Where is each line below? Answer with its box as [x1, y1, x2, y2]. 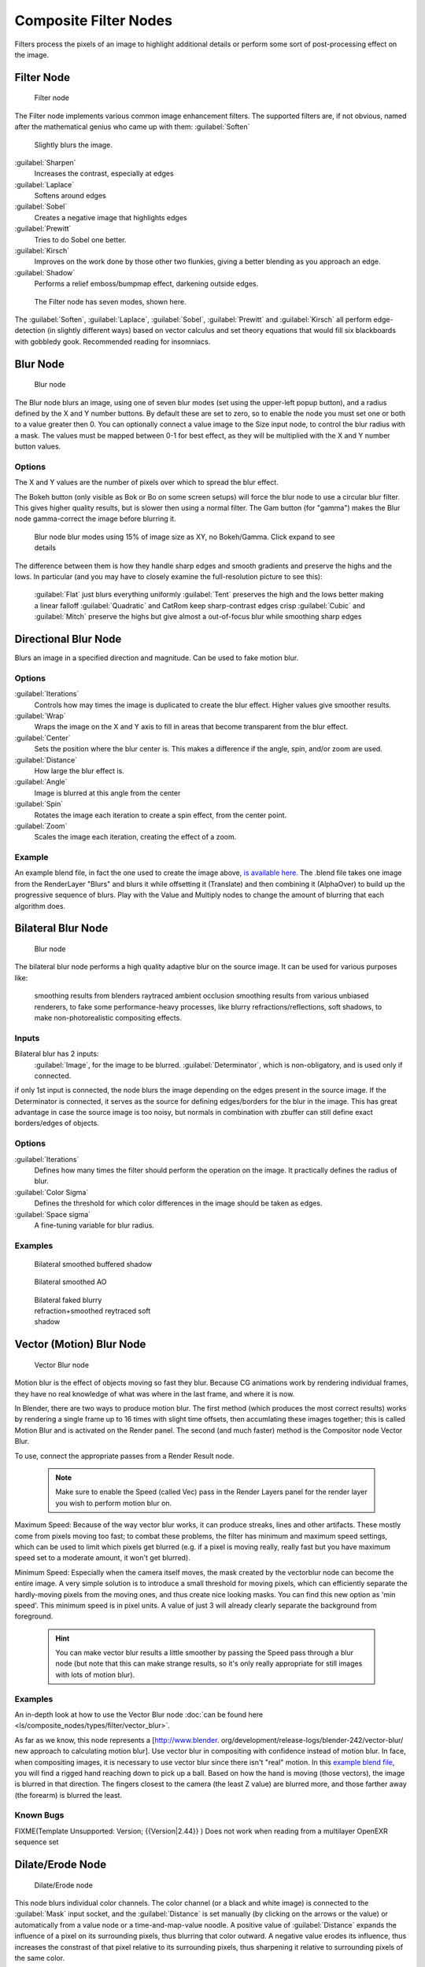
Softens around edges [34, 191, 106, 201]
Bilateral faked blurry [34, 1295, 102, 1305]
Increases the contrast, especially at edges [34, 169, 174, 179]
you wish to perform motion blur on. [55, 1498, 172, 1508]
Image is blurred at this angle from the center [34, 788, 181, 798]
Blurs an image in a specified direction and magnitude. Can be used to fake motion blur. [14, 653, 299, 662]
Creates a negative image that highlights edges [34, 212, 187, 222]
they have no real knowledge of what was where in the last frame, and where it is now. [14, 1389, 295, 1398]
